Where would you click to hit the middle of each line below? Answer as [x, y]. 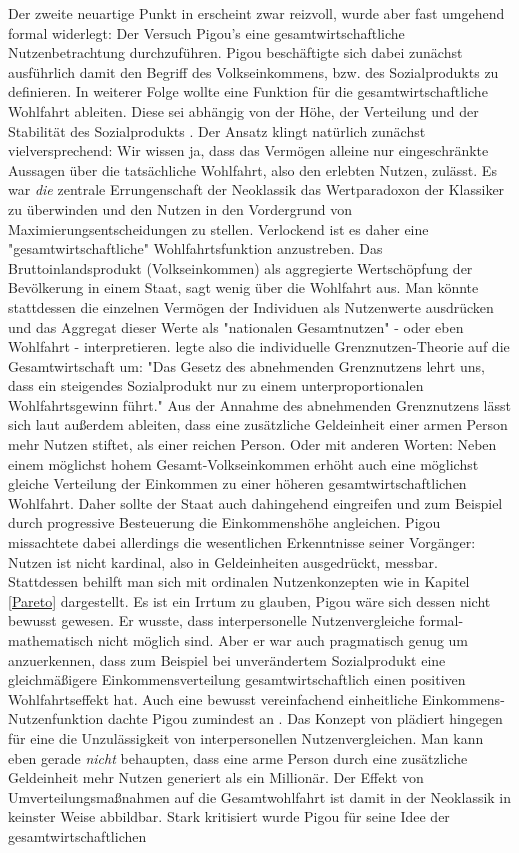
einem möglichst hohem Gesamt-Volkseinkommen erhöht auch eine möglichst [243, 463]
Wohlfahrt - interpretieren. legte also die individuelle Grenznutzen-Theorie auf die [259, 346]
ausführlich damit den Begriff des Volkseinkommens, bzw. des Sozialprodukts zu [253, 71]
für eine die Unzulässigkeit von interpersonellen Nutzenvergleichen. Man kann [246, 737]
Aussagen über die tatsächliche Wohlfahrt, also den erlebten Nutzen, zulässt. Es [252, 169]
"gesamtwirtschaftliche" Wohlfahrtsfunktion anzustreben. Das [195, 248]
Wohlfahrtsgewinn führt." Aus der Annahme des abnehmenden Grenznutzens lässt [259, 404]
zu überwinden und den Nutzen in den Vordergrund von [180, 208]
